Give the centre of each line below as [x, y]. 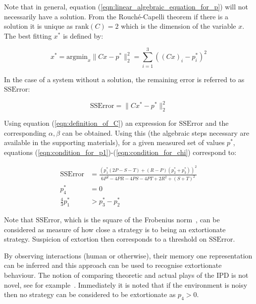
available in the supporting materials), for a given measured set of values [114, 142]
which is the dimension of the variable [179, 26]
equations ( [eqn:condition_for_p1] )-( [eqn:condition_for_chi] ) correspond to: [120, 152]
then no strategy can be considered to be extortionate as [90, 294]
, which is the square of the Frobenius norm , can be [140, 219]
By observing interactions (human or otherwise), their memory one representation [128, 255]
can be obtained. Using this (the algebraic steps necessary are [156, 132]
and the [217, 123]
